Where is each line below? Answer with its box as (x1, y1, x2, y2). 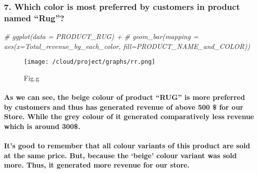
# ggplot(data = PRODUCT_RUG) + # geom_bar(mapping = (4, 31, 198, 42)
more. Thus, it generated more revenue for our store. (4, 160, 190, 170)
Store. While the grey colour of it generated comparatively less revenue (4, 111, 254, 122)
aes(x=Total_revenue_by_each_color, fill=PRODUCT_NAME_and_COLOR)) (4, 41, 251, 51)
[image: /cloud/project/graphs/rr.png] (24, 58, 155, 66)
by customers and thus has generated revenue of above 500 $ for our (4, 101, 244, 112)
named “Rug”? (4, 11, 64, 24)
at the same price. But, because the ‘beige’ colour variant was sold (4, 150, 237, 160)
